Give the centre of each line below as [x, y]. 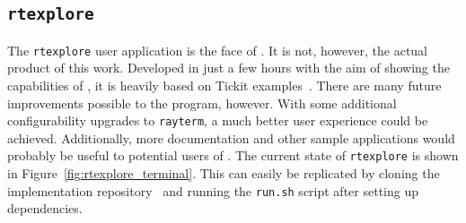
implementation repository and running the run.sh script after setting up [213, 190]
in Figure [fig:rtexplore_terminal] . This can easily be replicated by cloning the [224, 173]
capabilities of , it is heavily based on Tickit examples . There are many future [224, 86]
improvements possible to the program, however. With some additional [202, 103]
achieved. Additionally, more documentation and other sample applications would [231, 137]
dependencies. [45, 208]
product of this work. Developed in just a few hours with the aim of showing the [229, 68]
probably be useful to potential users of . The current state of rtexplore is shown [233, 155]
